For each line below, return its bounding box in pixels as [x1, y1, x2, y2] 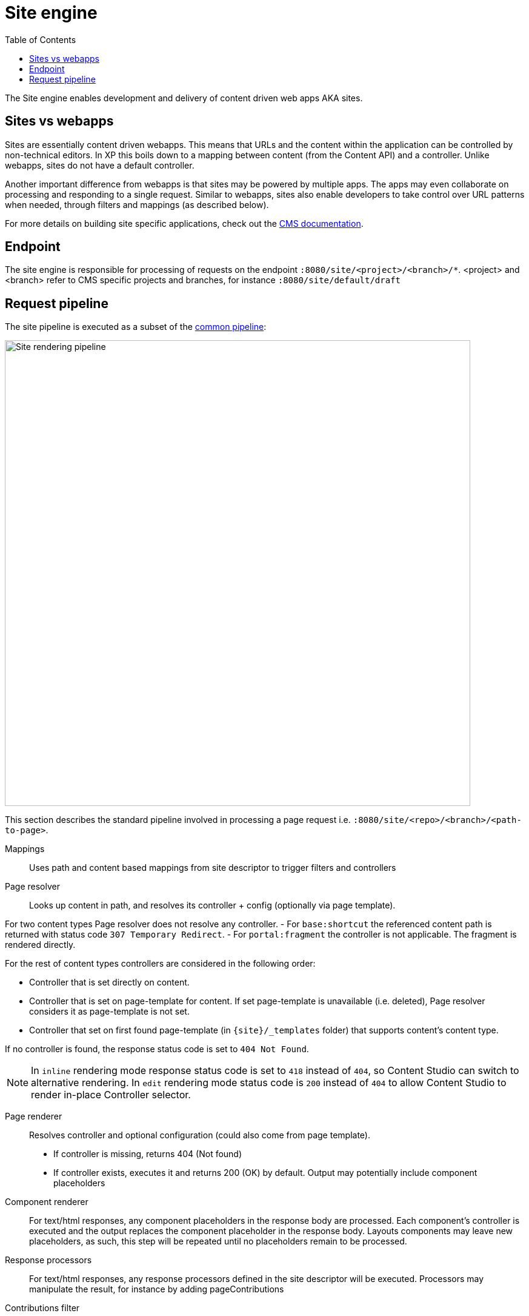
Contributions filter [5, 1303, 80, 1314]
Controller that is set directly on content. [29, 977, 190, 988]
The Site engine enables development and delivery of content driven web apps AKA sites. [5, 92, 363, 103]
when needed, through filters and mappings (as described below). [5, 199, 269, 210]
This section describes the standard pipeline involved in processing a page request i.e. [5, 814, 351, 825]
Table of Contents [5, 34, 76, 45]
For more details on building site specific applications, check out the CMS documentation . [5, 218, 364, 229]
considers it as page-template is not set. [29, 1006, 190, 1017]
